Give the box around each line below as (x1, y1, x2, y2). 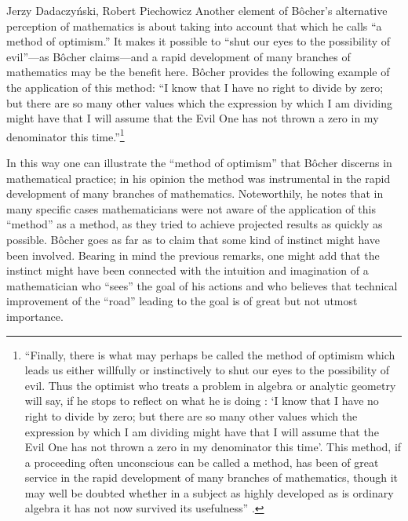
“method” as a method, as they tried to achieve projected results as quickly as (6, 216, 383, 232)
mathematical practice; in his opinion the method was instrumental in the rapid (6, 169, 391, 186)
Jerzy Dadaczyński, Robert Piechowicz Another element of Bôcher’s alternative (6, 2, 388, 18)
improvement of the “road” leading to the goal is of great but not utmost (6, 293, 358, 309)
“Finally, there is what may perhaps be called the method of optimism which (24, 346, 395, 363)
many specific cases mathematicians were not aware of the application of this (6, 200, 376, 217)
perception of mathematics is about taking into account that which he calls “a (6, 17, 382, 34)
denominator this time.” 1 (6, 126, 125, 144)
